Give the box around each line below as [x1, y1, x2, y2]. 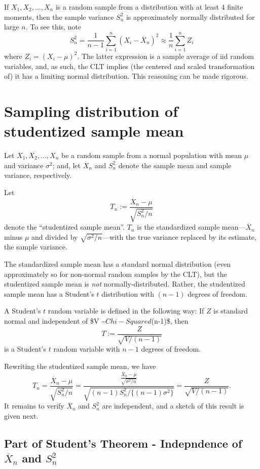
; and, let [52, 160, 81, 170]
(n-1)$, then [151, 315, 189, 326]
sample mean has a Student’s [4, 288, 94, 299]
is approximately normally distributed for [126, 11, 255, 22]
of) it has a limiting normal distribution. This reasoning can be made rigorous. [4, 71, 248, 81]
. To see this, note [25, 21, 82, 32]
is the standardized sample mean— [137, 222, 246, 232]
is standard [213, 305, 248, 316]
